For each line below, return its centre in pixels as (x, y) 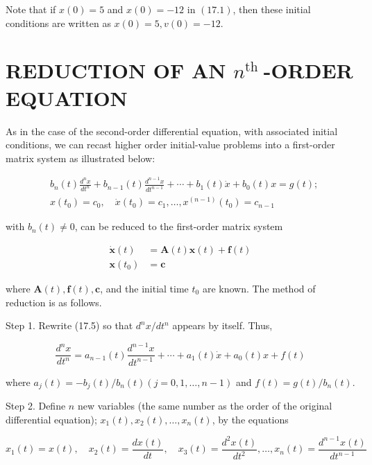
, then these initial (272, 9)
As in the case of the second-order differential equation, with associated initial (172, 131)
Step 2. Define (36, 406)
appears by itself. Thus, (222, 325)
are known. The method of (259, 288)
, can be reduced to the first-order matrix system (179, 226)
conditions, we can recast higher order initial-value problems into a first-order (170, 144)
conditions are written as (58, 23)
